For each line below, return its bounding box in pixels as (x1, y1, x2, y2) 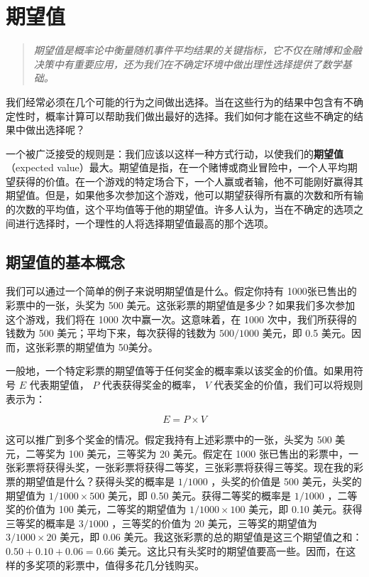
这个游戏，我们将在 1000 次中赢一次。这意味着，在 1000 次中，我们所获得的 (6, 311, 357, 326)
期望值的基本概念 (6, 250, 125, 272)
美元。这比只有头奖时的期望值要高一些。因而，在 (117, 543, 346, 558)
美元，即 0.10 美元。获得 (248, 502, 363, 517)
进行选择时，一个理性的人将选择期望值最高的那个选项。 (15, 215, 274, 230)
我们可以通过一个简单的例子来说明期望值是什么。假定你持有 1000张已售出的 (6, 284, 357, 298)
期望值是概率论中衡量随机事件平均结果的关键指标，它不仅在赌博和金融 (33, 43, 362, 58)
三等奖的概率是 (6, 515, 75, 530)
